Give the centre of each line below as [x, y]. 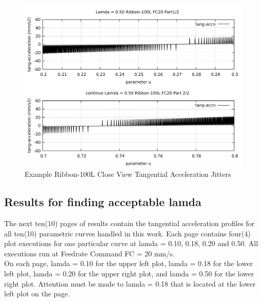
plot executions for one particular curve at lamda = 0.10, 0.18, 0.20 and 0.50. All [131, 243]
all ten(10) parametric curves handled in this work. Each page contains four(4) [127, 233]
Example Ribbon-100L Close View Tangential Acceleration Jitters [128, 174]
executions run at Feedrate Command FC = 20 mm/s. [90, 253]
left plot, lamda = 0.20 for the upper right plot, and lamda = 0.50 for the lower [129, 273]
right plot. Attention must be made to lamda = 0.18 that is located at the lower [130, 283]
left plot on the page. [37, 294]
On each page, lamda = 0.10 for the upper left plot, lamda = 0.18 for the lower [128, 263]
